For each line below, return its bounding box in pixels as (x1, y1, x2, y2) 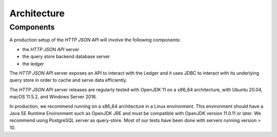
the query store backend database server (22, 54, 110, 60)
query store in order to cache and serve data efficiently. (9, 77, 128, 83)
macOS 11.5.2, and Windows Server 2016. (9, 94, 97, 100)
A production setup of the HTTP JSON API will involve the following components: (9, 37, 181, 43)
